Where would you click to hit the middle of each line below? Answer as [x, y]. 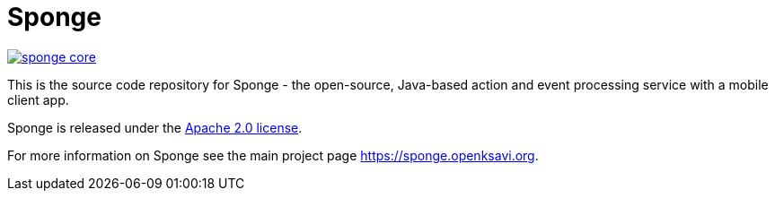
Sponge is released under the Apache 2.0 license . [155, 127]
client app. [38, 99]
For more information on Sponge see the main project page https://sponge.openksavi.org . [273, 155]
